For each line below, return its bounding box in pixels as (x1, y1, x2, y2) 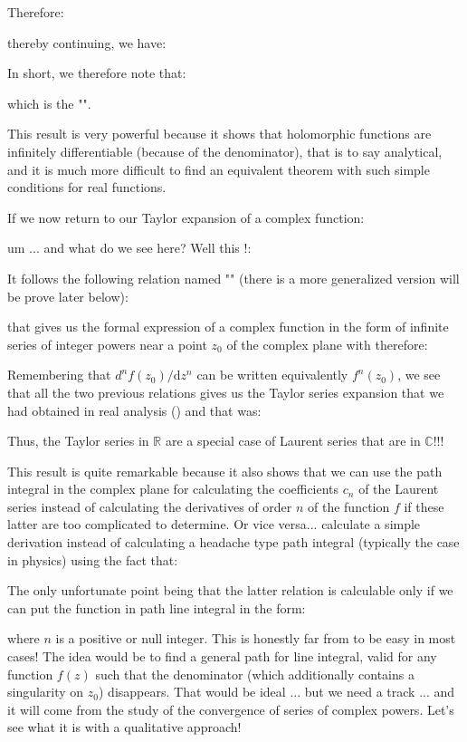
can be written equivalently (196, 365, 348, 384)
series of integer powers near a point (7, 334, 207, 353)
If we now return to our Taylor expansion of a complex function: (7, 207, 365, 226)
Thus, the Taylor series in (7, 431, 149, 450)
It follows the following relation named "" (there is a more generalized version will (7, 268, 460, 287)
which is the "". (7, 93, 91, 112)
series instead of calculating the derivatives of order (7, 496, 292, 516)
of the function (308, 496, 390, 516)
